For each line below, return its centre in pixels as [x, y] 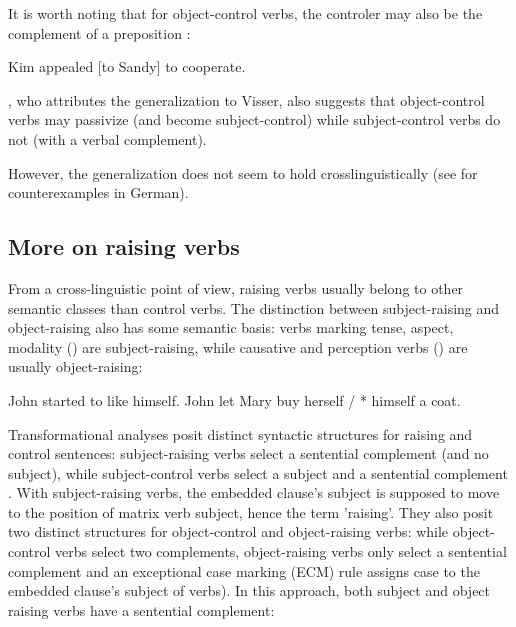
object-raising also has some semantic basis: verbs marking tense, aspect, [231, 327]
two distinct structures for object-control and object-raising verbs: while [228, 531]
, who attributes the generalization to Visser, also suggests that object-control [246, 99]
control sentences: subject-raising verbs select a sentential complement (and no [248, 453]
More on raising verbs [124, 246]
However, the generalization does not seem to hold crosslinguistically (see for [243, 172]
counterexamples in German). [98, 192]
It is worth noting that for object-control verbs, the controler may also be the [245, 13]
